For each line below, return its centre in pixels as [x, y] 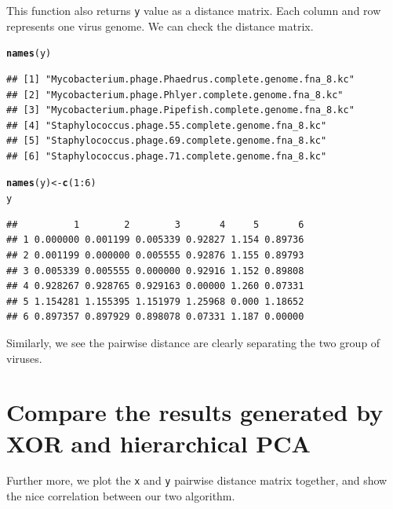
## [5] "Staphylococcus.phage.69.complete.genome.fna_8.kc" [167, 141]
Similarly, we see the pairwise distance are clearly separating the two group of [193, 342]
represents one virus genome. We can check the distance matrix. [160, 26]
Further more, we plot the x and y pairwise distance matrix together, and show [197, 480]
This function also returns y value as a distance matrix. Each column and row [194, 10]
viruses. [24, 358]
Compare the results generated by [195, 412]
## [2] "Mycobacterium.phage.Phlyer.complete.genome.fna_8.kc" [175, 95]
